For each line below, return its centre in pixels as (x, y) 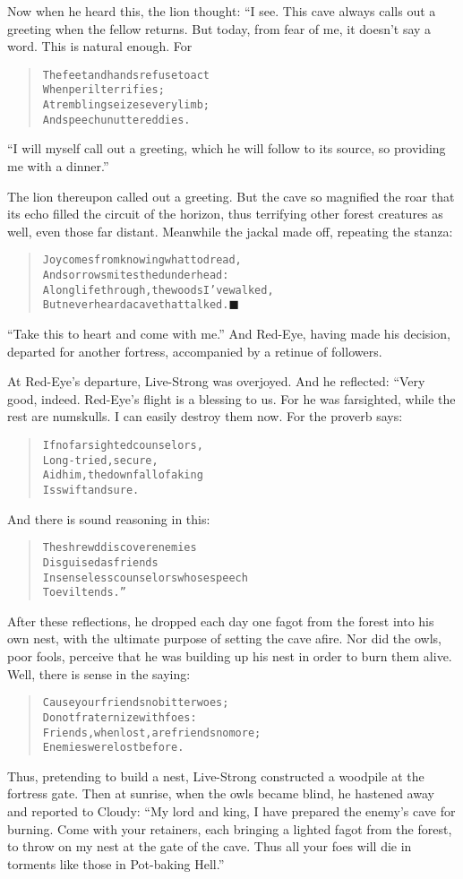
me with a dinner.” (58, 166)
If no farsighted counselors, (123, 445)
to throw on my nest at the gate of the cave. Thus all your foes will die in (210, 846)
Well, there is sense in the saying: (99, 673)
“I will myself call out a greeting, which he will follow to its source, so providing (227, 148)
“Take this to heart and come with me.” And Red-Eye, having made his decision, (229, 333)
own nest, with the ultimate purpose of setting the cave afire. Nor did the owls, (224, 638)
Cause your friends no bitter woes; (136, 703)
